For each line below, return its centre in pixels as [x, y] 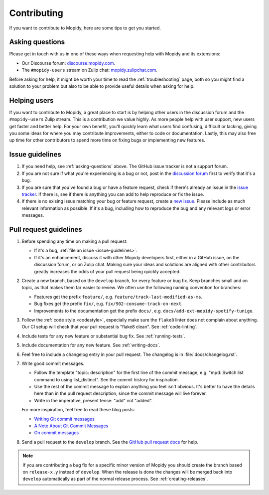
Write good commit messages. [53, 363]
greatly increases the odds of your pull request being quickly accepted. [107, 271]
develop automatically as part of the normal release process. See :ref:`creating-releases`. [115, 479]
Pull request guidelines [46, 229]
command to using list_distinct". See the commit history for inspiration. [107, 379]
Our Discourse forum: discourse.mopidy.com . [68, 63]
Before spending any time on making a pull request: [75, 241]
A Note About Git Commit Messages [71, 426]
